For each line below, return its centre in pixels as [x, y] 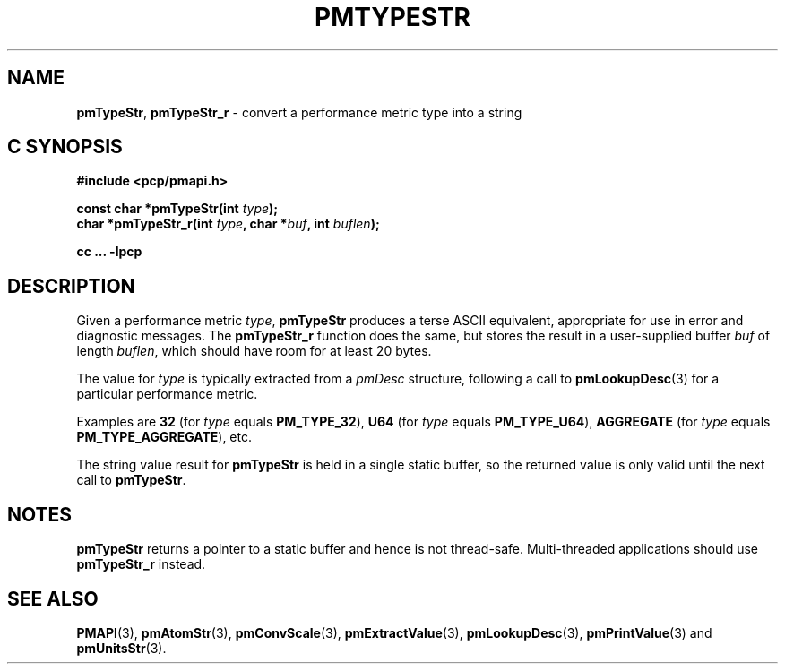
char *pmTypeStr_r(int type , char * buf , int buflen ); [228, 224]
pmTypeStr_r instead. [141, 564]
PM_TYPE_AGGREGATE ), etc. [164, 437]
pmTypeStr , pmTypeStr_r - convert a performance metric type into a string [299, 112]
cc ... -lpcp [109, 252]
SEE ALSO [53, 598]
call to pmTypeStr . [131, 480]
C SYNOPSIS [65, 147]
